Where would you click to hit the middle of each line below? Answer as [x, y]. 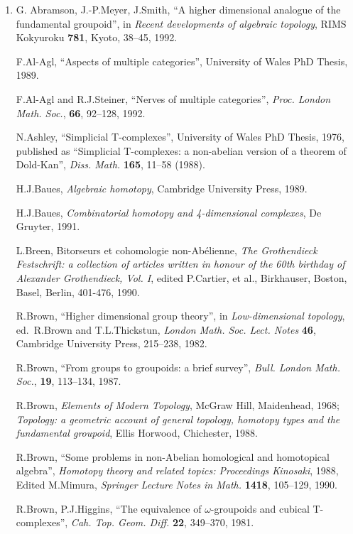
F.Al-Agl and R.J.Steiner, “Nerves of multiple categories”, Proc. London [173, 98]
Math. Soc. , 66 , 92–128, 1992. [81, 113]
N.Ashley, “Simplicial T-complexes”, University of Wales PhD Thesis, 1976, [180, 137]
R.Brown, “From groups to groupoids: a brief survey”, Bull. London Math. [178, 367]
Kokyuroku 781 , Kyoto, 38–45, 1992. [97, 37]
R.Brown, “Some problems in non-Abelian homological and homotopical [173, 456]
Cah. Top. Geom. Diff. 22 [127, 522]
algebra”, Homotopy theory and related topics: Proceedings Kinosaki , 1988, [177, 470]
